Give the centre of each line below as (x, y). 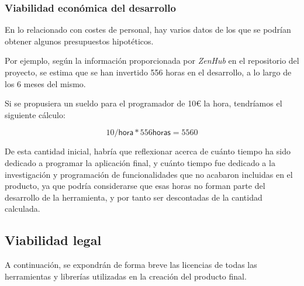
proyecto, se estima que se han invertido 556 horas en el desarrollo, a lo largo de (148, 72)
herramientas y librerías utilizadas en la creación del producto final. (126, 276)
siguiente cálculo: (35, 114)
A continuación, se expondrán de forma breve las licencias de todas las (131, 265)
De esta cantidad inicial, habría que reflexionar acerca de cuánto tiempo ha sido (148, 151)
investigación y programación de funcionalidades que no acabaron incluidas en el (149, 174)
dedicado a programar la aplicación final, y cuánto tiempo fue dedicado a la (140, 162)
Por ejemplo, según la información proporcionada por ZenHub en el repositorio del (152, 61)
